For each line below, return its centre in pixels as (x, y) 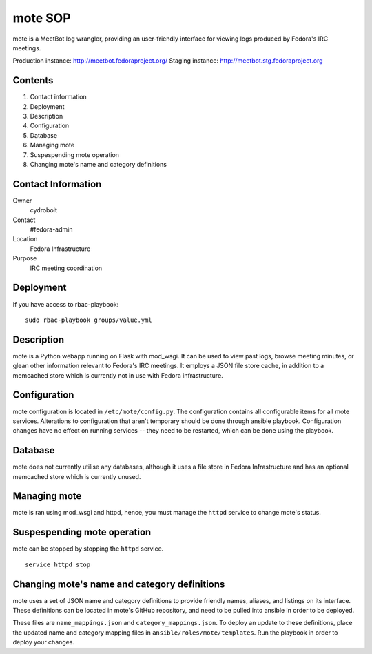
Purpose (25, 258)
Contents (33, 80)
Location (25, 239)
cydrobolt (44, 210)
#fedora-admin (51, 229)
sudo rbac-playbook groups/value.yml (89, 320)
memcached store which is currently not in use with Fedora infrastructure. (118, 375)
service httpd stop (58, 564)
